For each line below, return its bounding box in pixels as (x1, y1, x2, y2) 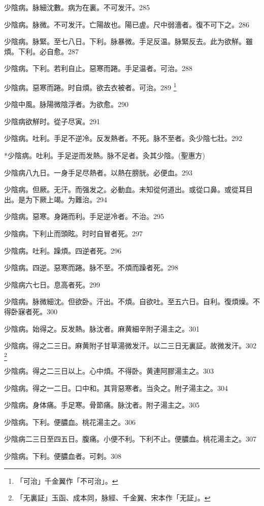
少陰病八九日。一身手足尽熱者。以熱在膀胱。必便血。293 (4, 167, 192, 177)
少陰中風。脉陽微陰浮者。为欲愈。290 (4, 99, 128, 110)
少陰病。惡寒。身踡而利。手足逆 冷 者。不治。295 (4, 211, 164, 222)
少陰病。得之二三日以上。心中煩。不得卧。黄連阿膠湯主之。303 (4, 366, 214, 376)
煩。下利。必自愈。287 (4, 46, 79, 56)
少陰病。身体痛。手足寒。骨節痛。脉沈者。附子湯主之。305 (4, 400, 200, 410)
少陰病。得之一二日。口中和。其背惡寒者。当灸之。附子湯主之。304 (4, 382, 228, 393)
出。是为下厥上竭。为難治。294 (4, 194, 107, 204)
